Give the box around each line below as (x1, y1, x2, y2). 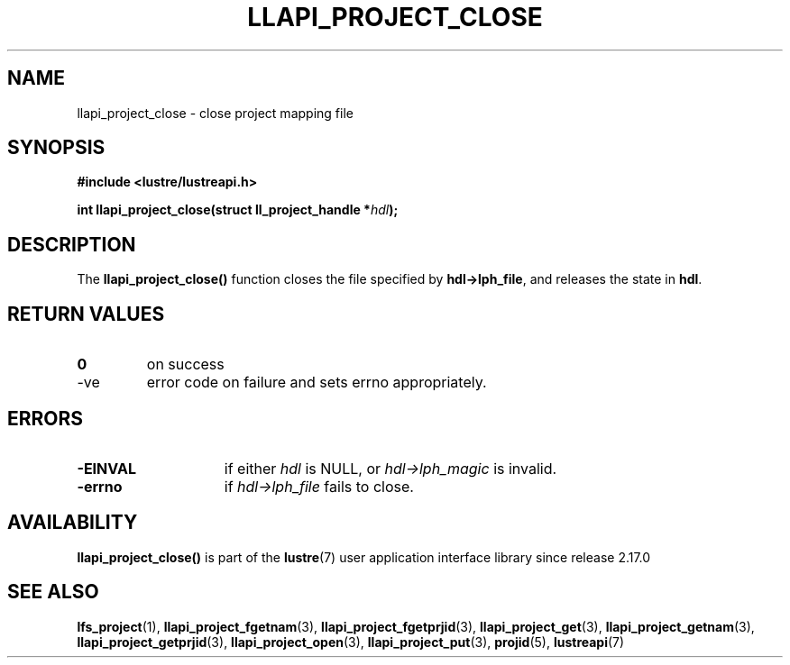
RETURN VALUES (7, 302, 165, 325)
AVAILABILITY (7, 511, 138, 534)
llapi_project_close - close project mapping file (77, 105, 354, 121)
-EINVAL (77, 459, 136, 478)
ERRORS (7, 406, 84, 430)
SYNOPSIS (7, 136, 106, 159)
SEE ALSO (7, 580, 99, 604)
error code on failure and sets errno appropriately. (146, 373, 487, 392)
